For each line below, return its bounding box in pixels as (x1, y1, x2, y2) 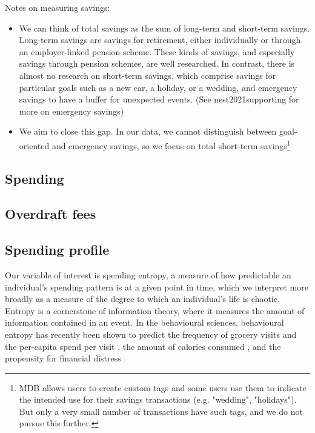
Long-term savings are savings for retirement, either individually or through (19, 33, 301, 46)
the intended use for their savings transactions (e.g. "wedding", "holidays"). (19, 393, 297, 406)
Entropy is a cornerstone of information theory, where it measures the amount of (5, 304, 305, 317)
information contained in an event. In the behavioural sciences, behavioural (5, 316, 284, 329)
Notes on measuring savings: (5, 1, 110, 13)
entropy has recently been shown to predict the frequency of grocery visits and (5, 327, 297, 340)
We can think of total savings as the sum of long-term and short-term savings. (19, 21, 310, 34)
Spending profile (5, 240, 110, 259)
